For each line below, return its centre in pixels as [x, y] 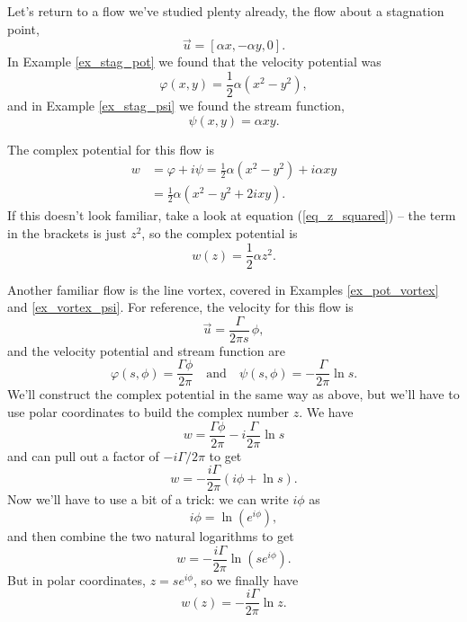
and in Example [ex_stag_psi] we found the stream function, [176, 106]
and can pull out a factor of [83, 455]
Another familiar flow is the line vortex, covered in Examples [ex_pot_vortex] [223, 289]
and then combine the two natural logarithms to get [151, 535]
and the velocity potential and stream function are [146, 350]
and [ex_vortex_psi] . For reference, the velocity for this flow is [180, 307]
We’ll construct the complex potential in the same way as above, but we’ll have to [233, 394]
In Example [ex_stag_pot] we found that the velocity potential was [194, 62]
